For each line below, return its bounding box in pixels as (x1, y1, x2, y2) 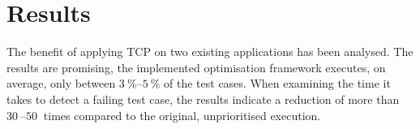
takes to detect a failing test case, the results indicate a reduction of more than (6, 90, 400, 107)
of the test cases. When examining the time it (164, 75, 391, 92)
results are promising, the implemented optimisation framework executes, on (6, 58, 386, 75)
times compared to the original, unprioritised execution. (43, 106, 321, 123)
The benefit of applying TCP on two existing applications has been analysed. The (6, 43, 414, 60)
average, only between (6, 75, 116, 92)
